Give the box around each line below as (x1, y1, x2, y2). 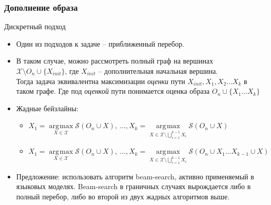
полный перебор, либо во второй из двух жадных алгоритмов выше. (16, 191, 230, 202)
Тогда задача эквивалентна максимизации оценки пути (16, 75, 185, 86)
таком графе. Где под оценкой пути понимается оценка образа (16, 86, 210, 96)
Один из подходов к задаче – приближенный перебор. (16, 38, 184, 49)
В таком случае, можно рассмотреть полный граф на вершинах (16, 55, 214, 66)
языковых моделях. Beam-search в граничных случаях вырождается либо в (16, 181, 251, 192)
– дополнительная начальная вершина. (98, 66, 218, 76)
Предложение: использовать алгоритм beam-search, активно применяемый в (16, 171, 254, 181)
